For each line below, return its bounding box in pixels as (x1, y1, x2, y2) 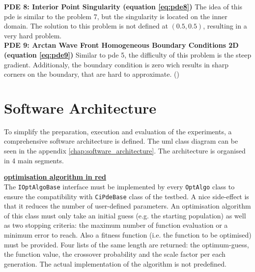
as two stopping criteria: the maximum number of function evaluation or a (4, 220, 228, 230)
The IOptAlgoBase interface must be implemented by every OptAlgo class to (4, 181, 235, 191)
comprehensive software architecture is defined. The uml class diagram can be (4, 136, 238, 146)
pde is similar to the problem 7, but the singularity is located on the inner (4, 11, 227, 21)
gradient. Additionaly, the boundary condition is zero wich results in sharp (4, 59, 229, 69)
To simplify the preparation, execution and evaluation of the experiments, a (4, 126, 232, 136)
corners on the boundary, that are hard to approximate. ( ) (4, 69, 179, 79)
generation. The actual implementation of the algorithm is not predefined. (4, 258, 227, 269)
